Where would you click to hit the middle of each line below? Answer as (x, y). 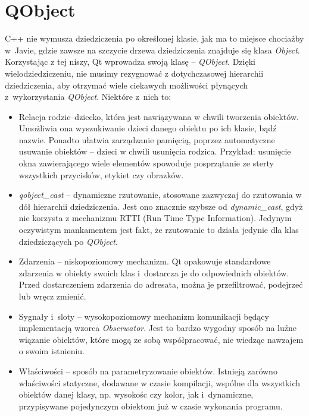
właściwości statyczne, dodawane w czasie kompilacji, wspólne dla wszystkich (160, 382)
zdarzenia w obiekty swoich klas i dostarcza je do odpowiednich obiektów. (154, 272)
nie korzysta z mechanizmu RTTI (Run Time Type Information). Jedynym (155, 218)
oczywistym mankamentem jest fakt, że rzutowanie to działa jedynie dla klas (159, 230)
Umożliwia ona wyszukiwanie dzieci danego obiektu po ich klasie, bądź (148, 128)
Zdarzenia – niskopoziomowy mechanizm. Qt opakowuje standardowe (145, 261)
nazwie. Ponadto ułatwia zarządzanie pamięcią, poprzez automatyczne (147, 139)
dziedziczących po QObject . (68, 241)
